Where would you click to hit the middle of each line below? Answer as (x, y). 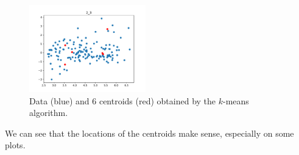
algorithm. (49, 113)
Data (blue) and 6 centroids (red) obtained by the (123, 100)
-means (236, 100)
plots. (15, 145)
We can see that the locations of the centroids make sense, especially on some (149, 133)
